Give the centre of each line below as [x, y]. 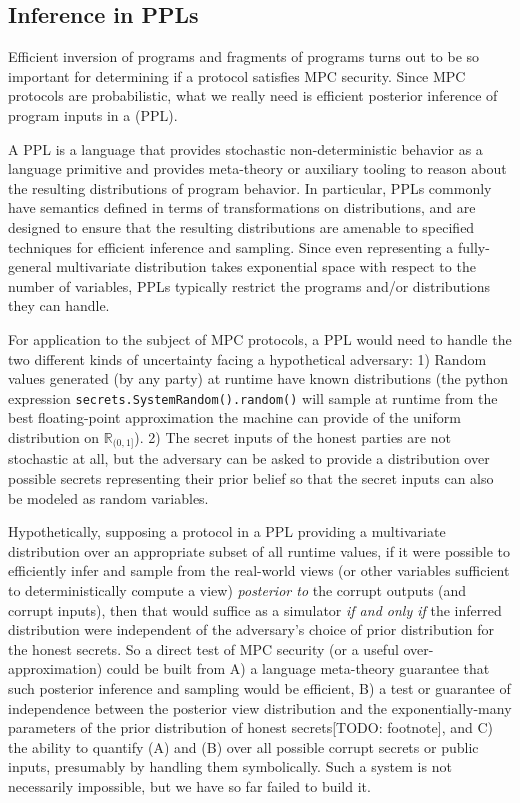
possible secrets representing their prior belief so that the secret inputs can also [251, 478]
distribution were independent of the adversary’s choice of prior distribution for [251, 629]
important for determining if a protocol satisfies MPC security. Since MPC [237, 75]
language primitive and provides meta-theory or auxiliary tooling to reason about [257, 168]
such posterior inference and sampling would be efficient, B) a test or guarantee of [259, 687]
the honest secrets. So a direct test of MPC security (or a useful [203, 648]
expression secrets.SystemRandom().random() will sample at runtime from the [253, 397]
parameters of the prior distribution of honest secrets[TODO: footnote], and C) [251, 727]
